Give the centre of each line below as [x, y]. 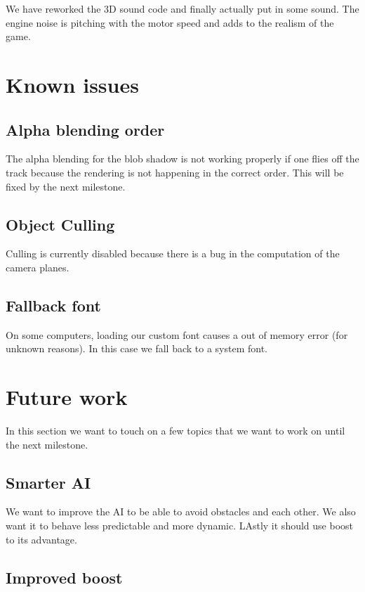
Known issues [72, 84]
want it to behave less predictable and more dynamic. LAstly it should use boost [179, 526]
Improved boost [64, 577]
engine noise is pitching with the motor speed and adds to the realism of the [170, 22]
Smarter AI [48, 482]
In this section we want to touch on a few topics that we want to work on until [175, 431]
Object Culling [60, 224]
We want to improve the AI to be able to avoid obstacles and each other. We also [181, 511]
